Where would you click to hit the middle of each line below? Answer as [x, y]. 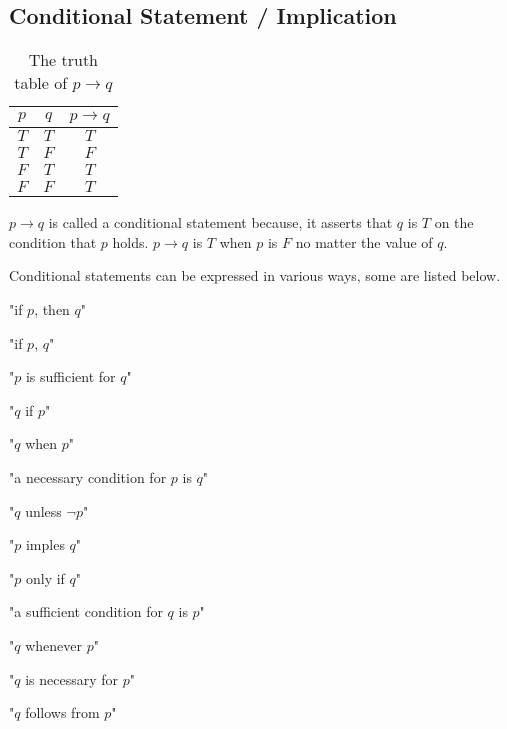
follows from [62, 712]
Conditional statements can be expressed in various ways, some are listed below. [255, 275]
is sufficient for [70, 376]
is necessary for [72, 678]
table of [41, 83]
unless [43, 510]
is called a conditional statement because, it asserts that [220, 222]
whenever [53, 644]
